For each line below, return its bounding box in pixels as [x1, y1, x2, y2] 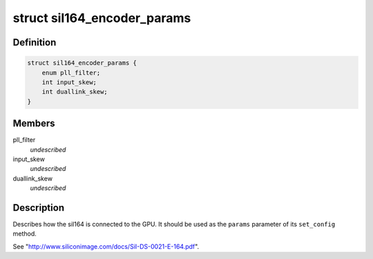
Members [12, 118, 55, 129]
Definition [12, 37, 57, 48]
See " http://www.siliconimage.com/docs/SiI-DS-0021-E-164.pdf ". [12, 242, 200, 251]
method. [12, 229, 37, 238]
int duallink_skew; [41, 88, 108, 96]
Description [12, 202, 65, 214]
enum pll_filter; [41, 69, 101, 76]
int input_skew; [41, 78, 97, 86]
